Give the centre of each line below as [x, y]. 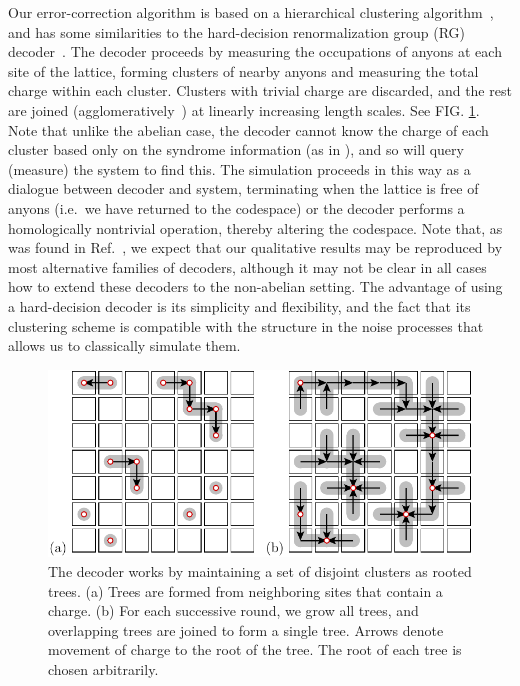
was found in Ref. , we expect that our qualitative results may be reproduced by [255, 247]
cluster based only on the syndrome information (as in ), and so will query [236, 149]
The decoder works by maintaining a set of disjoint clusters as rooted [260, 570]
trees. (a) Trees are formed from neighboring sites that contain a [245, 590]
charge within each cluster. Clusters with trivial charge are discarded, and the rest [260, 90]
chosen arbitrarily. [103, 668]
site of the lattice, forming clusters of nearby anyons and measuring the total [243, 70]
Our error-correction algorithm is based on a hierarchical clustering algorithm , [251, 12]
